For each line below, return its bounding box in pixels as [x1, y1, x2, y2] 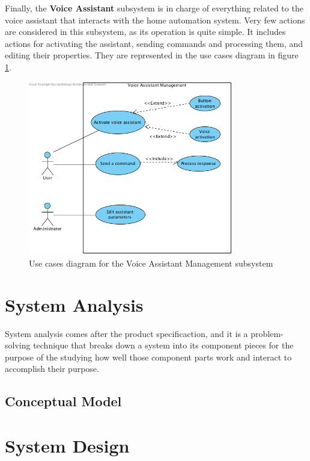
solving [5, 339, 31, 351]
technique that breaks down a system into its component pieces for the [33, 339, 294, 351]
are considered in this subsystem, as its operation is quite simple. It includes [5, 25, 286, 38]
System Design [5, 433, 130, 457]
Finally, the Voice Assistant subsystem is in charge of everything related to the [5, 2, 303, 14]
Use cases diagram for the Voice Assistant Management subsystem [29, 256, 273, 269]
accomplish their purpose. [5, 362, 99, 375]
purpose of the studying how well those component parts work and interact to [5, 350, 292, 363]
